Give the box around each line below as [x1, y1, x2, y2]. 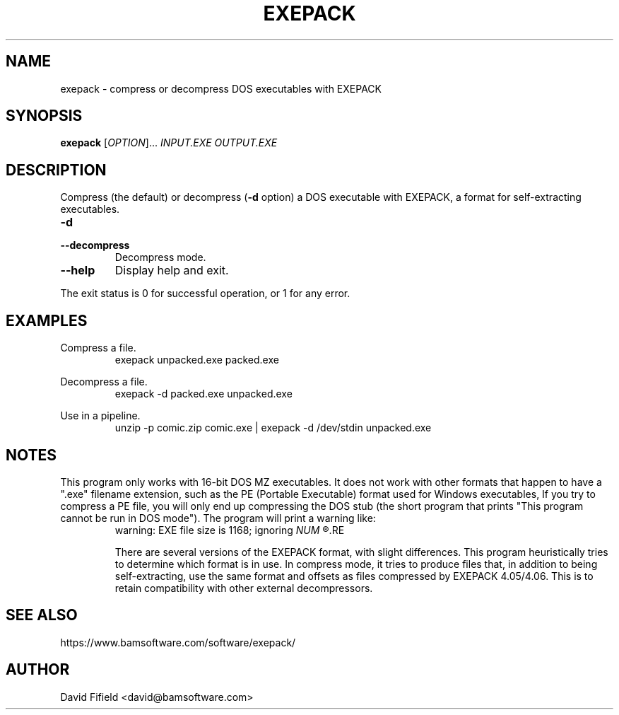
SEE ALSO [6, 606, 78, 624]
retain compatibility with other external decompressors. [114, 581, 373, 594]
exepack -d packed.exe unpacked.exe [114, 388, 293, 400]
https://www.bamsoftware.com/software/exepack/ [60, 636, 296, 649]
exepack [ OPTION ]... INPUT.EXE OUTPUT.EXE [60, 136, 278, 149]
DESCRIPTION [6, 161, 107, 179]
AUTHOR [6, 661, 70, 679]
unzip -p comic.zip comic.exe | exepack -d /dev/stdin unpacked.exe [114, 422, 432, 434]
